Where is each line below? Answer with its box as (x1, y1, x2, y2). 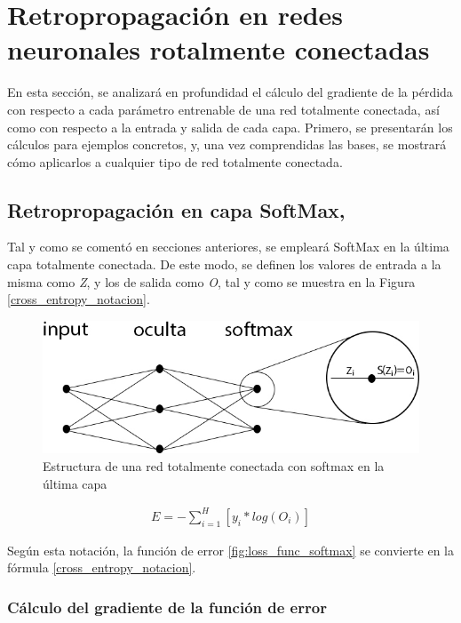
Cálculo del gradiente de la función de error (7, 595, 327, 618)
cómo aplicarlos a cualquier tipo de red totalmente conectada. (7, 152, 343, 171)
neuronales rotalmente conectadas (7, 31, 430, 68)
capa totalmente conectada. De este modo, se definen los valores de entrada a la (7, 255, 441, 274)
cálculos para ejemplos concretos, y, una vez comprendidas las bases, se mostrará (7, 135, 447, 154)
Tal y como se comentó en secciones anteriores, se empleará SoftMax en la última (7, 237, 449, 256)
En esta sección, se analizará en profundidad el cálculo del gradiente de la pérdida (7, 83, 453, 101)
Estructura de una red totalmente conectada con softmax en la (43, 457, 385, 475)
